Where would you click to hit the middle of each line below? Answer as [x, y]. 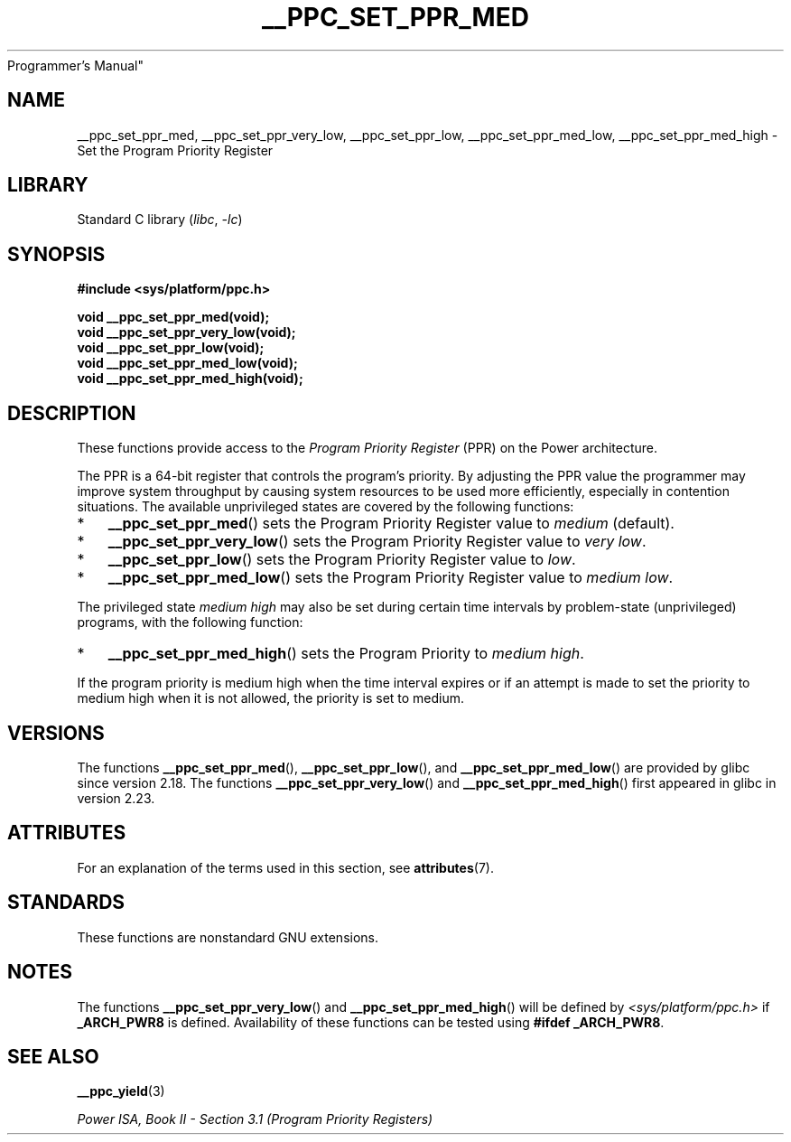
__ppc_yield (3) [121, 1091]
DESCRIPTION [72, 413]
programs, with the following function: [190, 622]
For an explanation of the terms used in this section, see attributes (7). [285, 867]
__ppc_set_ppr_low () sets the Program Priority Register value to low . [342, 560]
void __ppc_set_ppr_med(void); [173, 317]
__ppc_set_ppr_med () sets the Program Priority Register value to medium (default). [391, 524]
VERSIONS [56, 733]
